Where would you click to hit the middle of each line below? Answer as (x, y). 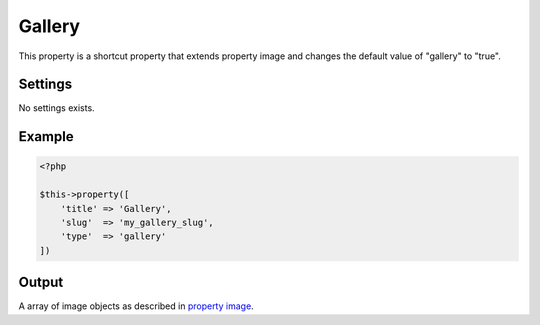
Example (46, 136)
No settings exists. (56, 108)
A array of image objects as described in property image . (136, 306)
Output (41, 282)
